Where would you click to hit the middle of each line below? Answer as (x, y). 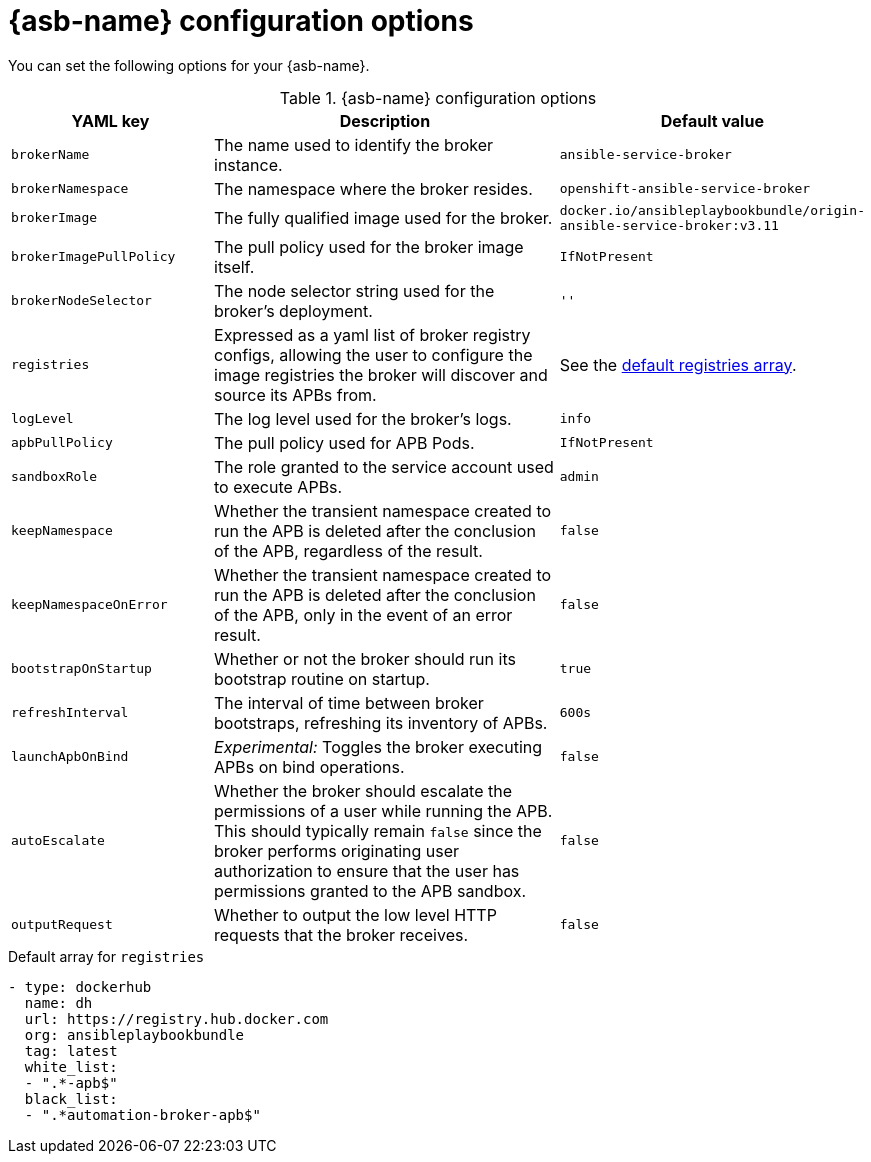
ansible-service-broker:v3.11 (669, 225)
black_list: (71, 1098)
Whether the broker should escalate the (363, 790)
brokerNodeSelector (81, 301)
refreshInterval (70, 713)
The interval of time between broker (349, 702)
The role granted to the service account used (384, 466)
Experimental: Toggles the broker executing (378, 746)
